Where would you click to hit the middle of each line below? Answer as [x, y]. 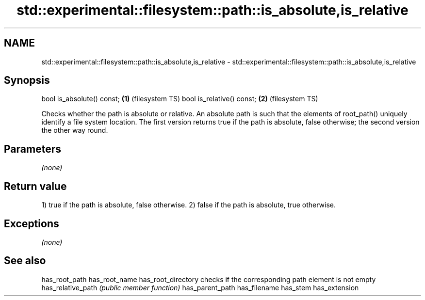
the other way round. [75, 130]
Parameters [33, 149]
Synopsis [27, 80]
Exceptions [32, 223]
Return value [35, 186]
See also [25, 261]
